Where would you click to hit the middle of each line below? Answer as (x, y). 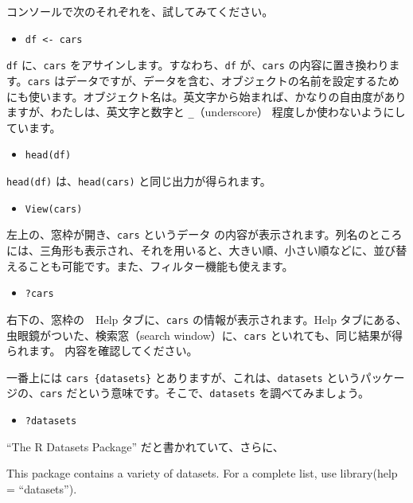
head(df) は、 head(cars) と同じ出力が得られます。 (139, 181)
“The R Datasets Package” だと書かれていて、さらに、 (145, 446)
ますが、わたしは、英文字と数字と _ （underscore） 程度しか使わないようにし (206, 112)
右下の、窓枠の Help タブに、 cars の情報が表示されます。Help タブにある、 (207, 319)
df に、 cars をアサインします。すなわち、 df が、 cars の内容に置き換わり (198, 65)
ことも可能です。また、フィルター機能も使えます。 (161, 265)
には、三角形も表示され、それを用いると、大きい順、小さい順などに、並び (201, 250)
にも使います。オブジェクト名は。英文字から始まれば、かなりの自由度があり (206, 96)
